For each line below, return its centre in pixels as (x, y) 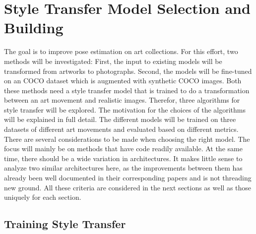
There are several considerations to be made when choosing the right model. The (127, 139)
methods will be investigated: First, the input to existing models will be (113, 61)
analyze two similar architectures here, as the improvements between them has (123, 168)
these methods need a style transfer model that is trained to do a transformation (127, 90)
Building (34, 28)
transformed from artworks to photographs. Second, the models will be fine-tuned (128, 71)
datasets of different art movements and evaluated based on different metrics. (121, 129)
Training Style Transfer (65, 224)
